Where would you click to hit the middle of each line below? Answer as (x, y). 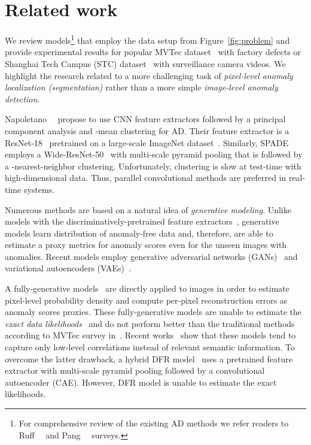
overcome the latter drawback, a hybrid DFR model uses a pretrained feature (149, 358)
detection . (22, 99)
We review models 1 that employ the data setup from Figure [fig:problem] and (147, 39)
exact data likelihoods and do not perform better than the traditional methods (150, 323)
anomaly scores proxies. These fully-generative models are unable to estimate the (153, 312)
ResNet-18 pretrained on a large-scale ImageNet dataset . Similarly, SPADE (147, 142)
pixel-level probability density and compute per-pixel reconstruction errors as (146, 300)
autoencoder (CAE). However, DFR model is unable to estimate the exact (141, 382)
